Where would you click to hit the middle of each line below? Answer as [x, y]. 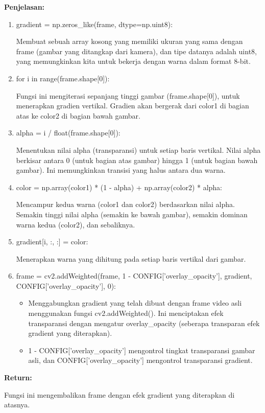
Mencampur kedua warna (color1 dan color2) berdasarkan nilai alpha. [125, 204]
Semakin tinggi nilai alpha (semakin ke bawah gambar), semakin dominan [132, 214]
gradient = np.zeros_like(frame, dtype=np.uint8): [94, 24]
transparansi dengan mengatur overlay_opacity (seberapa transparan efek [144, 323]
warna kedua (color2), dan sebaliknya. [76, 224]
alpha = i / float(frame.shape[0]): [68, 133]
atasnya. [17, 405]
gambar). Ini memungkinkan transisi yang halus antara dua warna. [121, 170]
